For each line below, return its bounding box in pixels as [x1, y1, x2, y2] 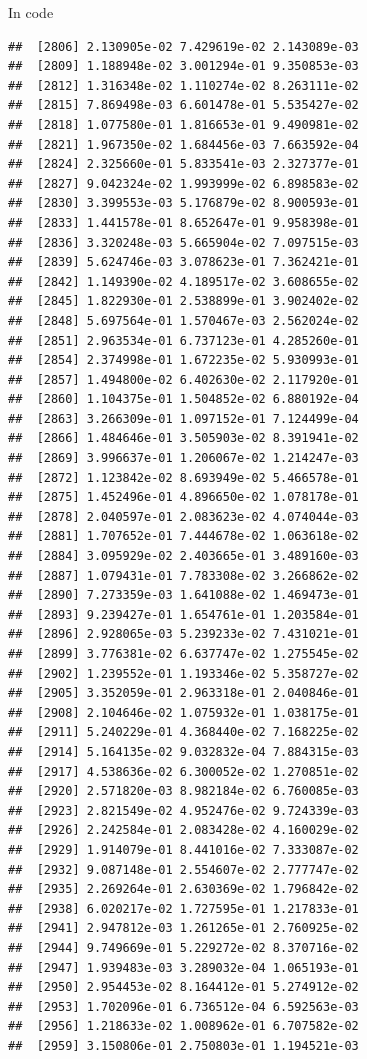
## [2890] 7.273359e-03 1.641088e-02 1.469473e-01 [8, 588, 359, 603]
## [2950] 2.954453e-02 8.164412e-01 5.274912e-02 [8, 980, 359, 995]
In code [8, 2, 54, 22]
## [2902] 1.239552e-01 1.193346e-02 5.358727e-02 [8, 666, 359, 681]
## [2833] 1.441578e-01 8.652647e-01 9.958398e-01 [8, 215, 359, 230]
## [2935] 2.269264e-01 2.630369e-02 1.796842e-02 [8, 882, 359, 897]
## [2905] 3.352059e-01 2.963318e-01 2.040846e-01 [8, 686, 359, 701]
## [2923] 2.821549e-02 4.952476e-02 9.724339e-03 [8, 803, 359, 818]
